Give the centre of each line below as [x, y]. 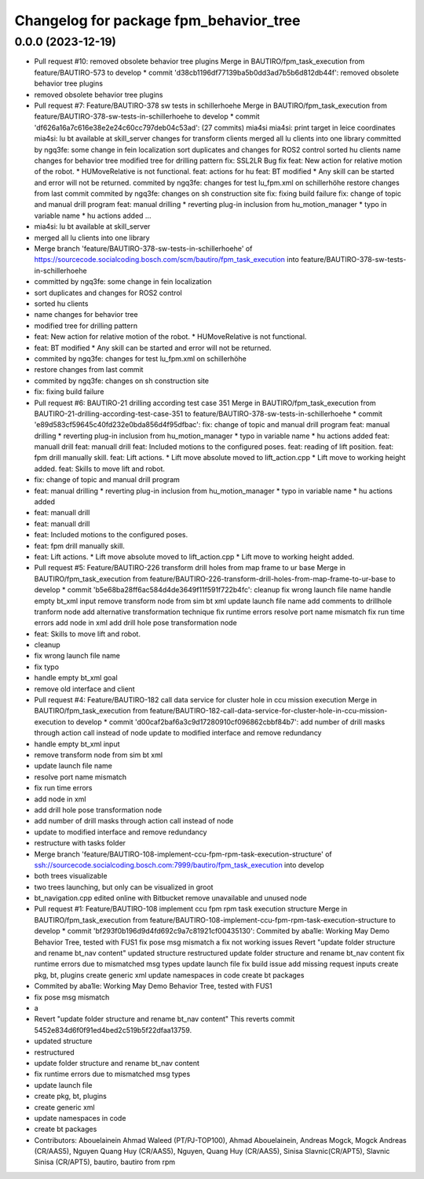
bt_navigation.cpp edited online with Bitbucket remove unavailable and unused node [170, 898]
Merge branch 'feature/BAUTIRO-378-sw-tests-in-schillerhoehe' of [143, 249]
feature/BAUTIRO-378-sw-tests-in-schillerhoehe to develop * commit [147, 116]
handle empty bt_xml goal [76, 678]
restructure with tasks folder [80, 843]
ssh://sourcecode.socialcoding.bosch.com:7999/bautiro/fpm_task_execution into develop [179, 864]
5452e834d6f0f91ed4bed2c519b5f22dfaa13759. [113, 1030]
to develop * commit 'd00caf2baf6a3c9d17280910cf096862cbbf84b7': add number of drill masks [227, 722]
